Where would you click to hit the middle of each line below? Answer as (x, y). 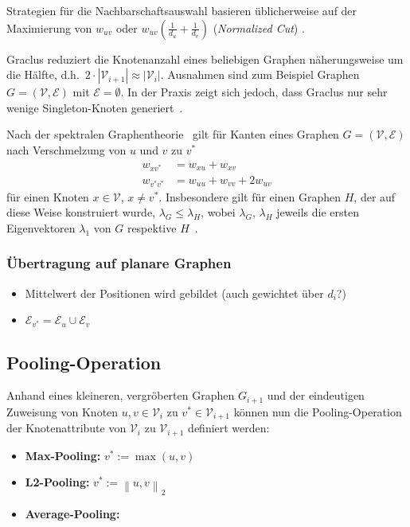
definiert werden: (229, 428)
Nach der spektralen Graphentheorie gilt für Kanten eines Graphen (173, 134)
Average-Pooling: (72, 513)
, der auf (375, 196)
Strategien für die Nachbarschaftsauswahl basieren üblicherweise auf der (182, 10)
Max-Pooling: (63, 455)
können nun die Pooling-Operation (318, 411)
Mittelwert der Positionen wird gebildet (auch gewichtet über (174, 293)
